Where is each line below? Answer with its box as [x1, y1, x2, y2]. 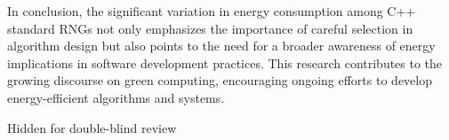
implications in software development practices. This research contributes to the [7, 53, 443, 72]
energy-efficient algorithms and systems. [7, 88, 225, 106]
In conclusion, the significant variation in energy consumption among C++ [7, 2, 416, 19]
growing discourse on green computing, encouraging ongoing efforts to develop [7, 71, 432, 89]
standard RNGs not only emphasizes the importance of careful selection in [7, 19, 413, 37]
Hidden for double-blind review [7, 118, 177, 136]
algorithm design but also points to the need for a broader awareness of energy [7, 36, 436, 55]
